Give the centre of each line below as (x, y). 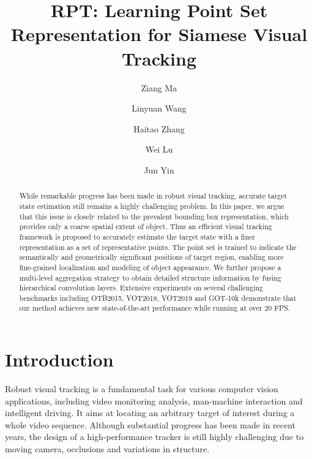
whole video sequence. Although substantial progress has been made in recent (150, 424)
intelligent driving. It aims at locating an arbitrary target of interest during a (150, 413)
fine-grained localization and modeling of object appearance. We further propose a (150, 267)
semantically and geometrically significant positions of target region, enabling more (151, 257)
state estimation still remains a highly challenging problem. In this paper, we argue (152, 206)
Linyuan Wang (159, 108)
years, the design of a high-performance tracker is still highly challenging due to (154, 437)
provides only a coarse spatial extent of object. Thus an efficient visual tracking (146, 226)
